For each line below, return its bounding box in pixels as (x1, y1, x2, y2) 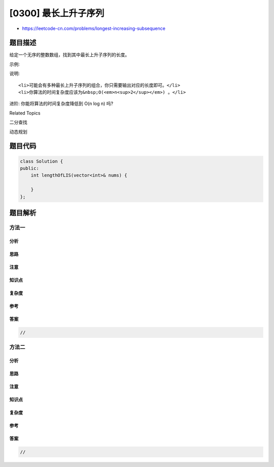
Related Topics (9, 110, 41, 116)
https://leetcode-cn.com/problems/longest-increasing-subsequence (22, 25, 166, 31)
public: (20, 165, 39, 171)
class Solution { (20, 158, 63, 164)
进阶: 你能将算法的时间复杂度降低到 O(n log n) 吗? (9, 100, 114, 106)
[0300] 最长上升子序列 (9, 8, 105, 19)
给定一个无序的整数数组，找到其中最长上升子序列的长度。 (9, 52, 129, 58)
